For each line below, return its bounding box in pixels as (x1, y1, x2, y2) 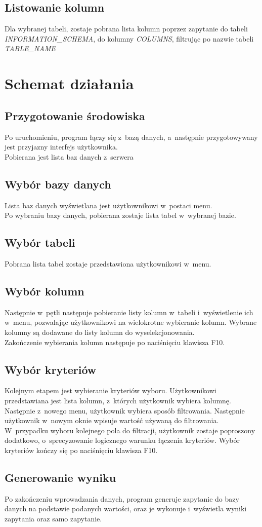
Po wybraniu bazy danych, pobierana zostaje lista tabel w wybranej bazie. (5, 210, 236, 220)
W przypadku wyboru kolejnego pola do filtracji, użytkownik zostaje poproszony (5, 425, 255, 435)
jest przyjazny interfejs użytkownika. (5, 141, 118, 152)
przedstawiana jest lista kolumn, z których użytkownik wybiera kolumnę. (5, 395, 231, 405)
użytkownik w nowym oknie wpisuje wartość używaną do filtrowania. (5, 415, 219, 426)
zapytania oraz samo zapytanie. (5, 513, 102, 523)
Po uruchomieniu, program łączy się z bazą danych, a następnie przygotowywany (5, 131, 258, 142)
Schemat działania (5, 73, 134, 94)
